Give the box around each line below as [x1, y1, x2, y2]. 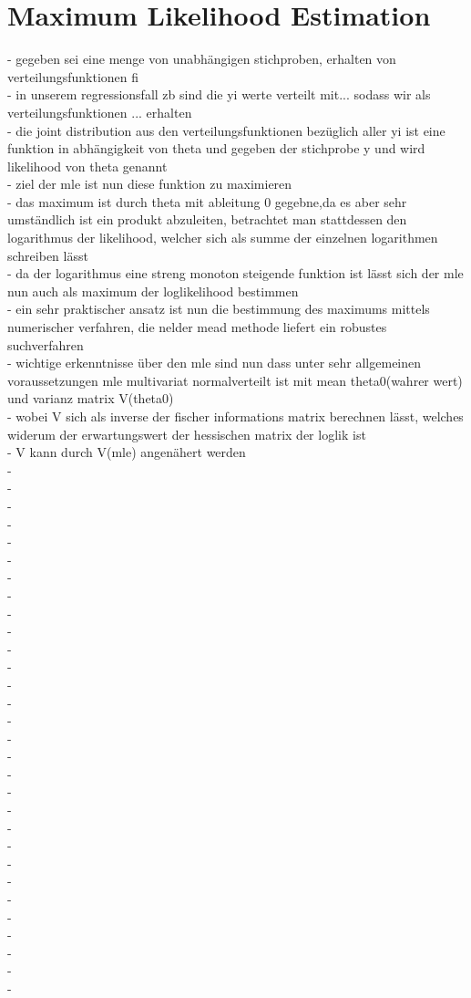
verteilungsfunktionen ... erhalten [7, 102, 192, 121]
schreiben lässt [7, 245, 88, 265]
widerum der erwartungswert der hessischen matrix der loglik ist [7, 424, 366, 443]
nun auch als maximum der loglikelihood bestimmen [7, 281, 299, 300]
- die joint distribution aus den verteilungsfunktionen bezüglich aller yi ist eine [7, 120, 445, 140]
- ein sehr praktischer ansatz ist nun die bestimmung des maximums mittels [7, 299, 430, 318]
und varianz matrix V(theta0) [7, 389, 174, 408]
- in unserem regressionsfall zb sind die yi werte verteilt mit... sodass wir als [7, 85, 431, 104]
